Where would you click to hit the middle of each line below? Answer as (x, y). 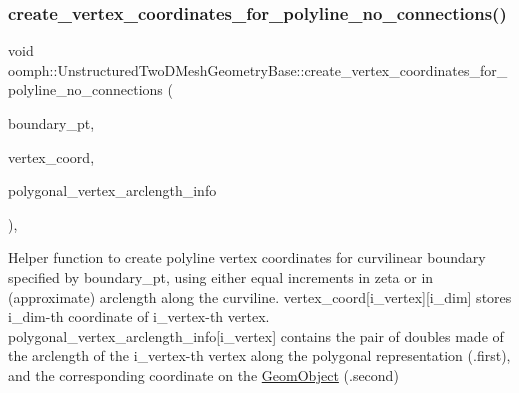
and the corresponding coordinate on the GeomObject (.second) (203, 374)
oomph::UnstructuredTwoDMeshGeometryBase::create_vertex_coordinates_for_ (258, 69)
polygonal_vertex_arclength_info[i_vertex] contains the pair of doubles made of (256, 335)
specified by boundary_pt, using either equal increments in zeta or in (221, 276)
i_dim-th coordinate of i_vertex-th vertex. (139, 316)
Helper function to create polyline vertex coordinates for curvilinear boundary (247, 257)
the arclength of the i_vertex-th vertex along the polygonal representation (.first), (259, 355)
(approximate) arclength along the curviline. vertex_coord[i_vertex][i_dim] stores (260, 296)
